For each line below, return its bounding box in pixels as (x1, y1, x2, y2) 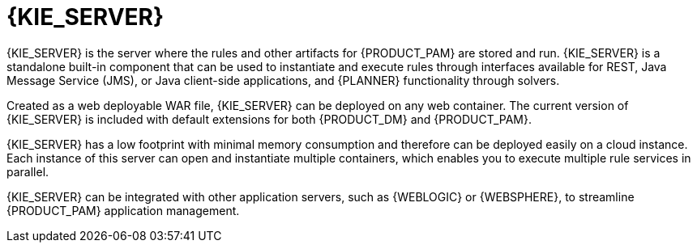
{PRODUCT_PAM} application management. (6, 203, 240, 217)
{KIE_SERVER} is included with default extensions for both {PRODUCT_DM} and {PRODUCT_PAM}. (6, 112, 532, 126)
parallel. (6, 164, 49, 179)
